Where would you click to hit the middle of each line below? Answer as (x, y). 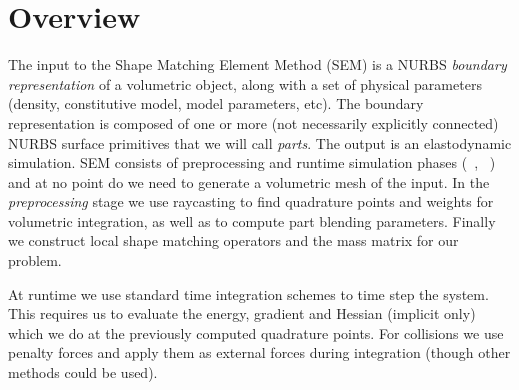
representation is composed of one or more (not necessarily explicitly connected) (253, 122)
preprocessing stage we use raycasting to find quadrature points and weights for (251, 201)
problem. (35, 260)
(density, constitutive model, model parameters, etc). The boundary (216, 103)
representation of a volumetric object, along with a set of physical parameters (245, 83)
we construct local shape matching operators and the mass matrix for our (233, 240)
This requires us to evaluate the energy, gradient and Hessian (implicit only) (242, 313)
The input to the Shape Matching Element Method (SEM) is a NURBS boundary (257, 64)
